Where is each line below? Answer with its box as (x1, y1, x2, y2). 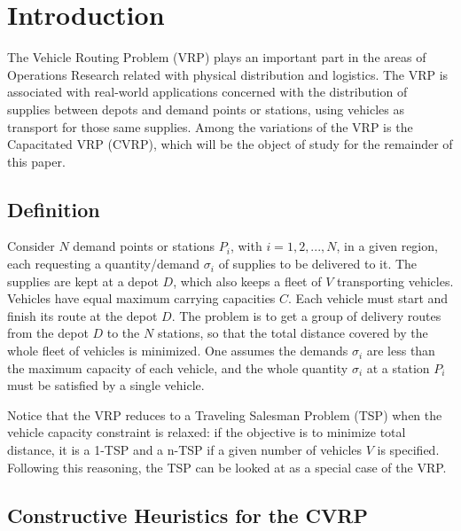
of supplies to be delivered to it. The (218, 254, 418, 273)
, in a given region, (336, 237, 438, 255)
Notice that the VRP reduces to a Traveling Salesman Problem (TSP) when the (7, 405, 442, 424)
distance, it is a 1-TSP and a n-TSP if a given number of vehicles (7, 441, 363, 459)
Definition (7, 195, 100, 223)
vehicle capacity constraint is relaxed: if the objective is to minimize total (7, 423, 406, 441)
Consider (7, 237, 55, 255)
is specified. (377, 441, 440, 459)
